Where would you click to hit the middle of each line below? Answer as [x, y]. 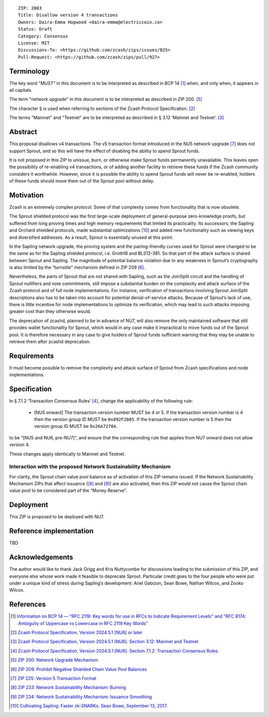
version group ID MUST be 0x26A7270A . [76, 426]
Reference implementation [52, 531]
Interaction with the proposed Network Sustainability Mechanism [90, 467]
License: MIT [34, 43]
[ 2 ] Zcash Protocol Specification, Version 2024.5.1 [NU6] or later [77, 633]
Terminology [29, 71]
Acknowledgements [41, 557]
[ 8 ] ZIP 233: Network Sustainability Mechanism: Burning [68, 688]
